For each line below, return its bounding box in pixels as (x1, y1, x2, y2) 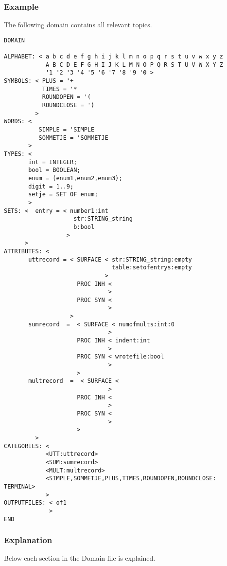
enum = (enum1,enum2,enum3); (28, 174, 122, 182)
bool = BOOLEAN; (28, 167, 81, 174)
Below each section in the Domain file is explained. (4, 553, 156, 563)
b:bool (73, 223, 95, 230)
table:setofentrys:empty (111, 264, 192, 271)
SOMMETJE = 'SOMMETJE (38, 134, 108, 141)
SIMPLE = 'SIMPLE (38, 126, 95, 133)
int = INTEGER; (28, 158, 77, 166)
